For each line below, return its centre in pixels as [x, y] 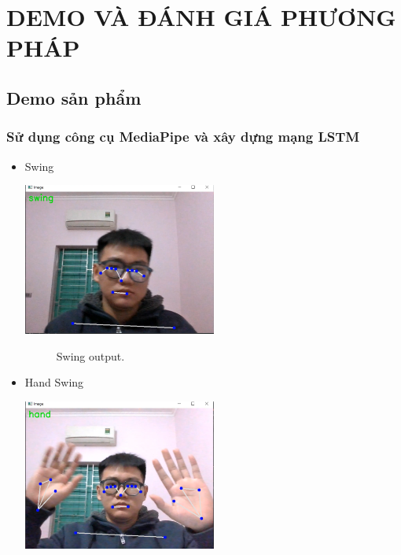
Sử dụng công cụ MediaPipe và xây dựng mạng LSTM [183, 137]
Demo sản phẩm [74, 97]
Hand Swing [54, 382]
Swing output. [90, 355]
